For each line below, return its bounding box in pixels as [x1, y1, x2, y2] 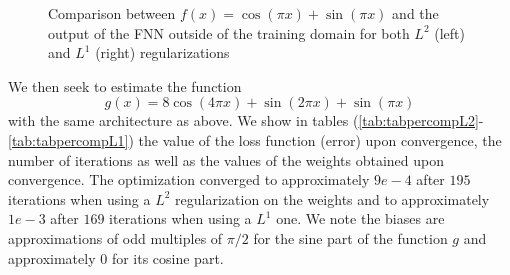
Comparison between [48, 3, 176, 23]
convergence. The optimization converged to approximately [8, 169, 370, 190]
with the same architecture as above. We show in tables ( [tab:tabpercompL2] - [8, 110, 484, 131]
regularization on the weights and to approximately [175, 188, 490, 209]
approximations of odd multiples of [8, 227, 223, 248]
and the [392, 3, 439, 23]
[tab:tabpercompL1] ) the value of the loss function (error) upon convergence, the [8, 129, 502, 150]
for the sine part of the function [253, 227, 448, 248]
